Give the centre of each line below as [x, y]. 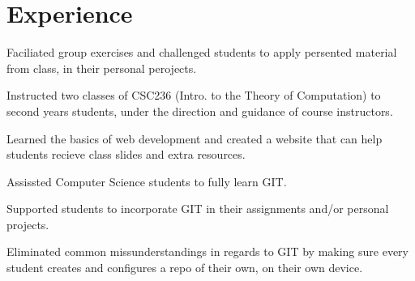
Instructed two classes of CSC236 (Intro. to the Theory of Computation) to [194, 95]
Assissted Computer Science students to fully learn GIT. [147, 181]
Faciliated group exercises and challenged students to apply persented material [202, 52]
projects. [28, 224]
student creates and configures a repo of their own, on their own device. [185, 268]
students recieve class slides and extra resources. [126, 154]
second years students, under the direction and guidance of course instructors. [200, 111]
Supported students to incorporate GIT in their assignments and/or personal [198, 209]
